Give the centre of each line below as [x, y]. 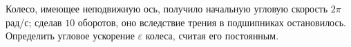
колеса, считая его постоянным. [212, 36]
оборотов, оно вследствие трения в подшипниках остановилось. [212, 22]
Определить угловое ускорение [70, 36]
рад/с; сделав [34, 22]
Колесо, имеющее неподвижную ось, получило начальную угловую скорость [167, 8]
